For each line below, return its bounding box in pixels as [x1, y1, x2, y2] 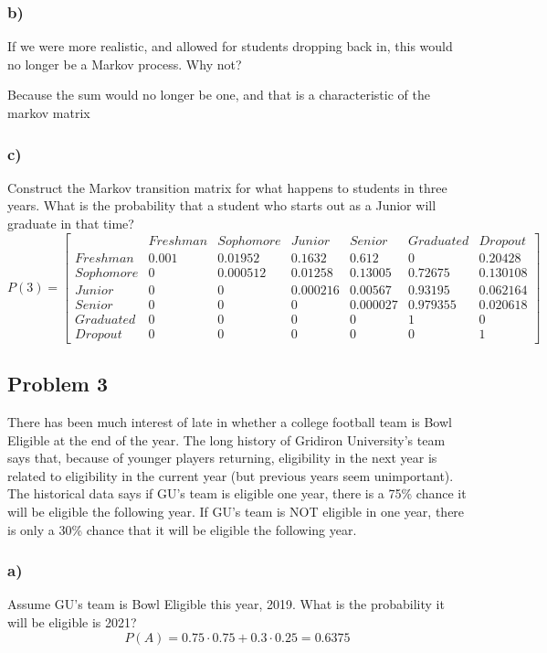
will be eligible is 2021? [7, 612, 137, 631]
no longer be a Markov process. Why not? [7, 54, 242, 73]
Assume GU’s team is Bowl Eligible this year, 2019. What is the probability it [7, 594, 445, 614]
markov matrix [7, 103, 90, 122]
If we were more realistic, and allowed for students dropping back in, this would [7, 37, 453, 56]
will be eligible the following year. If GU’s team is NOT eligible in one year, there [7, 501, 465, 520]
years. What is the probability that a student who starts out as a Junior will [7, 196, 437, 215]
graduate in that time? [7, 214, 134, 232]
